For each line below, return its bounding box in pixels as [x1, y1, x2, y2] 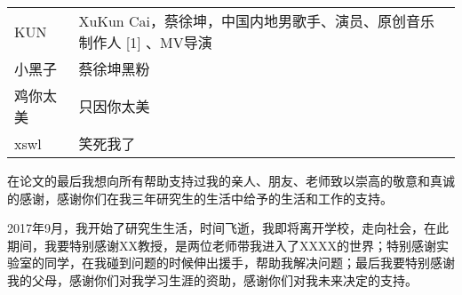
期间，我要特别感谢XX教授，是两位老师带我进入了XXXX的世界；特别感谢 [7, 235, 436, 254]
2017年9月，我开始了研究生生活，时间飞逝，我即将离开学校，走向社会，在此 [7, 219, 449, 237]
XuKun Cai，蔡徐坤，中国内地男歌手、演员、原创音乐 [78, 11, 435, 31]
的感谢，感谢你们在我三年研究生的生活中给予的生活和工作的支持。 [7, 188, 393, 207]
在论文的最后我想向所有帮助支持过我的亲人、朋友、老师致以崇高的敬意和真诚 [7, 171, 455, 189]
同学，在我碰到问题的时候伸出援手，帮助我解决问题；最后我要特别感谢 [44, 253, 455, 272]
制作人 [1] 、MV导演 [78, 32, 212, 52]
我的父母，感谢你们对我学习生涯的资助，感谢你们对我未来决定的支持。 [7, 270, 418, 289]
